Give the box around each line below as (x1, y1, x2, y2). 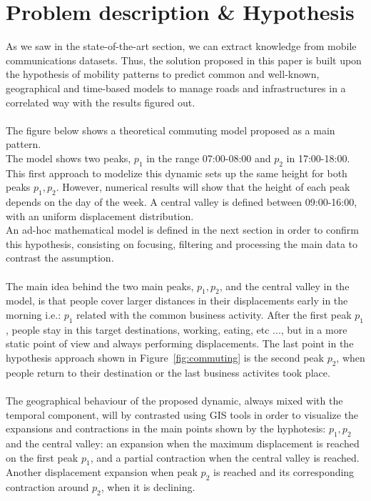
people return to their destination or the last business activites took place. (6, 364, 330, 380)
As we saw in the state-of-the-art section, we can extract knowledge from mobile (6, 39, 357, 54)
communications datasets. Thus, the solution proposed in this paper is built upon (6, 52, 362, 67)
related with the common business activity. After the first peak (76, 307, 352, 322)
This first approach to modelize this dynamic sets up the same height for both (6, 165, 347, 180)
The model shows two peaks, (6, 150, 131, 165)
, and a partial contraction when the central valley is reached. (90, 450, 360, 465)
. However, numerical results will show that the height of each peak (56, 179, 350, 194)
